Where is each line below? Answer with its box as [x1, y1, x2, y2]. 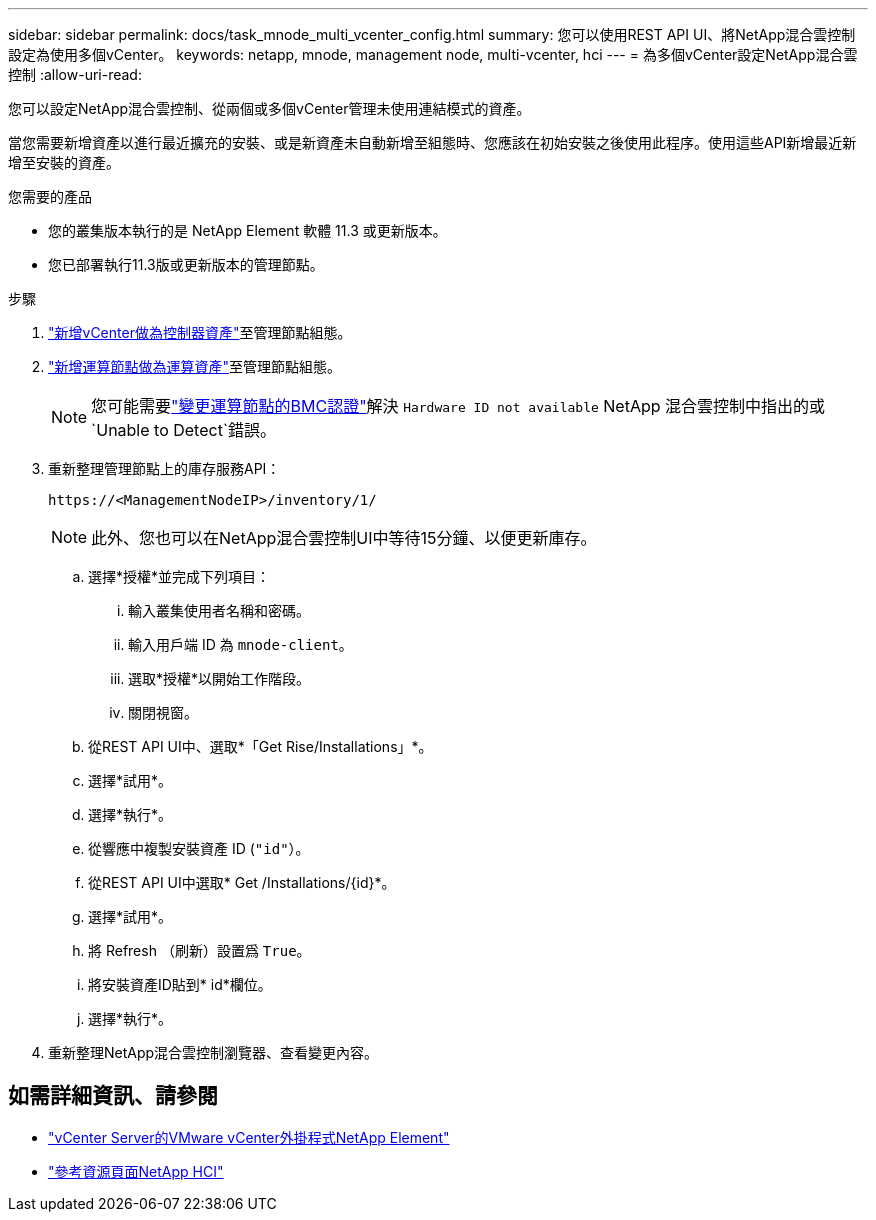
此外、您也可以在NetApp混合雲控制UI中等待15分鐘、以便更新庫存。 [91, 528, 597, 548]
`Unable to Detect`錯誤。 [91, 420, 277, 440]
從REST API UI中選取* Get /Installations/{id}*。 [88, 874, 396, 891]
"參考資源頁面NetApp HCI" [48, 1162, 224, 1180]
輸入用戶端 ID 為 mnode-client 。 [128, 636, 353, 653]
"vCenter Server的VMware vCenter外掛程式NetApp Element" [48, 1128, 450, 1146]
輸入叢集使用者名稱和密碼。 [128, 602, 310, 619]
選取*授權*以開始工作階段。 [128, 670, 311, 687]
